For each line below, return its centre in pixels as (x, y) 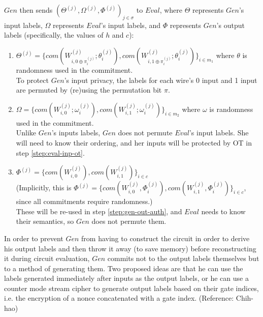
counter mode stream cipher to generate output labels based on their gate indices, (131, 288)
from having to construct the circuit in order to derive (166, 238)
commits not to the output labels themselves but (183, 258)
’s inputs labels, (76, 133)
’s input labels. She (219, 133)
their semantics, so (45, 221)
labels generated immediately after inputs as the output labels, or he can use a (126, 278)
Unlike (26, 133)
